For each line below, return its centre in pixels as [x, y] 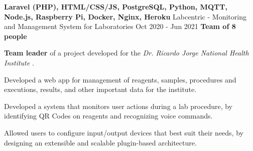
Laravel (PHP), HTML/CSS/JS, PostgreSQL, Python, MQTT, [116, 6]
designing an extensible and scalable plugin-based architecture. [100, 142]
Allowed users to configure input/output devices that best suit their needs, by [124, 132]
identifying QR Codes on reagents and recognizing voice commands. [108, 116]
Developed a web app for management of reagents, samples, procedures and [120, 79]
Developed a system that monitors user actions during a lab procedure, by [118, 106]
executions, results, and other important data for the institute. [100, 89]
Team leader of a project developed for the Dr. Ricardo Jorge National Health [126, 53]
